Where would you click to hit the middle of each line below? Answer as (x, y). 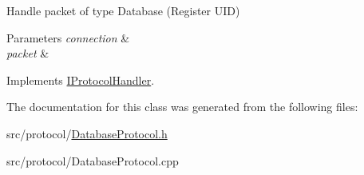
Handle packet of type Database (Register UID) (123, 10)
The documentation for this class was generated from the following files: (182, 107)
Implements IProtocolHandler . (81, 80)
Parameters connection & (68, 37)
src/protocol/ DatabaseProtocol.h (87, 133)
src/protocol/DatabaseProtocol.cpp (93, 160)
